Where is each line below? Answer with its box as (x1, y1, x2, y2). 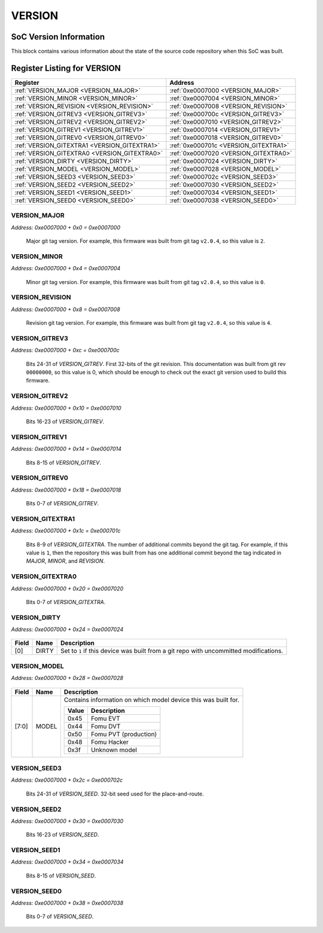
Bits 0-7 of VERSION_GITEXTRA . (26, 598, 106, 605)
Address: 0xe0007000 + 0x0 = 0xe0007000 (11, 224, 121, 231)
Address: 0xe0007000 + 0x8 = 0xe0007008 (11, 306, 121, 313)
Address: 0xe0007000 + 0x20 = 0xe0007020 (11, 585, 124, 592)
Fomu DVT (90, 722, 121, 730)
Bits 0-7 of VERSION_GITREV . (26, 500, 99, 507)
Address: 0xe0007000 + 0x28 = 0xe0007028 (11, 675, 124, 682)
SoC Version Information (11, 32, 105, 42)
